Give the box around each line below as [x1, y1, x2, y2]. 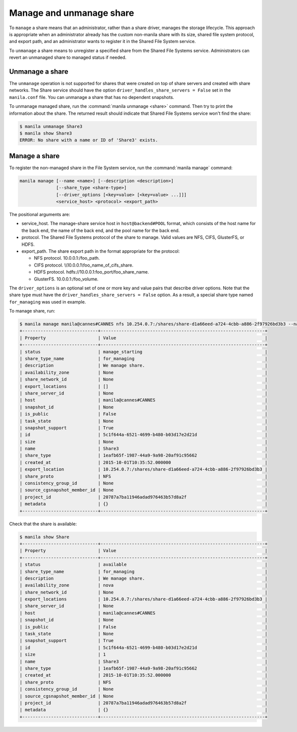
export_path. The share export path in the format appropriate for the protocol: [21, 248, 180, 254]
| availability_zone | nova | [19, 583, 268, 588]
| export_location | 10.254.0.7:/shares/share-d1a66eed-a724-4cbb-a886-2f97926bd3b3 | [19, 466, 268, 472]
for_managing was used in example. [9, 299, 86, 305]
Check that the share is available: [9, 521, 77, 527]
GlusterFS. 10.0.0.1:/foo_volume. [34, 276, 99, 282]
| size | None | [19, 439, 268, 445]
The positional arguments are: [9, 211, 70, 217]
